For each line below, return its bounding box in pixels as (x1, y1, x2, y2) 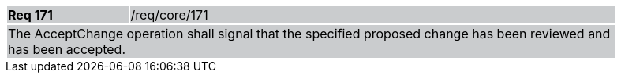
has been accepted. (8, 41, 125, 57)
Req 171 (8, 7, 53, 23)
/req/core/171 (130, 7, 208, 23)
